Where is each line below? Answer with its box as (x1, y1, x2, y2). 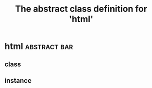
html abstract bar (4, 41, 73, 52)
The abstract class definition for (15, 3, 148, 15)
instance (4, 76, 32, 85)
